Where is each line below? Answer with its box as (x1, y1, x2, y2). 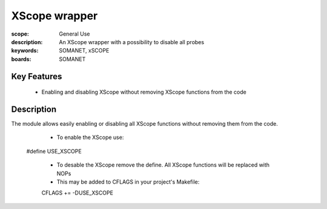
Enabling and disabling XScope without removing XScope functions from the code (41, 88, 246, 96)
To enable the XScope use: (56, 133, 124, 141)
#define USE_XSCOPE (26, 147, 82, 155)
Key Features (11, 71, 62, 82)
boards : (11, 55, 31, 63)
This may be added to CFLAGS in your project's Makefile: (56, 178, 200, 185)
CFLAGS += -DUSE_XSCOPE (41, 189, 113, 196)
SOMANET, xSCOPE (59, 47, 110, 54)
